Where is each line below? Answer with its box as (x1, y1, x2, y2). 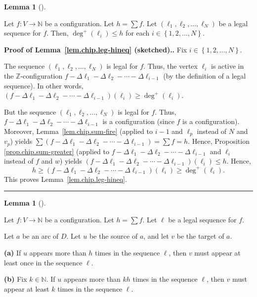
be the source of (89, 231, 138, 241)
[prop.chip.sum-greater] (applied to (4, 146, 109, 156)
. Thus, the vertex (143, 61, 198, 71)
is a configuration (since (102, 116, 174, 127)
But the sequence (4, 106, 56, 117)
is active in (211, 61, 244, 71)
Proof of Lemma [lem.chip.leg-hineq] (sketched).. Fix (4, 44, 187, 54)
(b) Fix (4, 274, 27, 284)
